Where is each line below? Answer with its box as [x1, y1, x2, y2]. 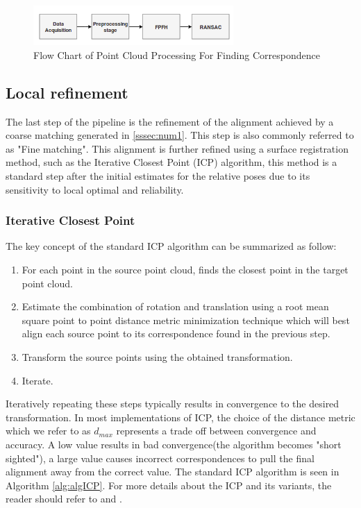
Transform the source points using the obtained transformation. [22, 349, 293, 364]
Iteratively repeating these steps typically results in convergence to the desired [6, 396, 339, 411]
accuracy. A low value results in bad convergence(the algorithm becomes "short [6, 437, 342, 451]
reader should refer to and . [6, 491, 122, 506]
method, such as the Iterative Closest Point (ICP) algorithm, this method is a [6, 155, 337, 169]
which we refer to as [6, 423, 91, 438]
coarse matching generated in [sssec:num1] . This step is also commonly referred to [6, 128, 354, 142]
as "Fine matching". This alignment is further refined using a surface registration [6, 141, 349, 155]
